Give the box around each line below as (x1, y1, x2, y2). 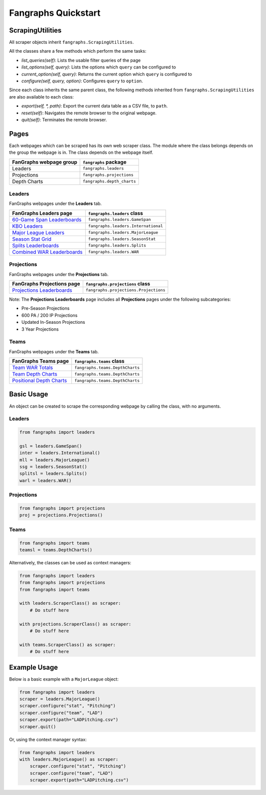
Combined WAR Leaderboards (12, 248, 83, 255)
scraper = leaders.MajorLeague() (19, 696, 100, 702)
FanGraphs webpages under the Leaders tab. (9, 201, 102, 207)
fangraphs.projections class (85, 280, 150, 287)
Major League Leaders (12, 229, 65, 236)
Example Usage (9, 663, 58, 671)
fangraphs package (83, 158, 127, 165)
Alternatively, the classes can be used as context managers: (9, 559, 132, 565)
